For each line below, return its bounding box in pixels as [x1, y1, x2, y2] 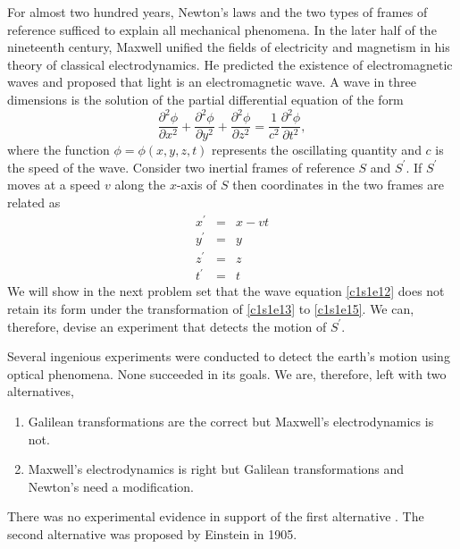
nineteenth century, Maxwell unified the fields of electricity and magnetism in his [7, 38, 450, 56]
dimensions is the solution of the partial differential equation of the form [7, 89, 404, 108]
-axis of [176, 175, 217, 194]
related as [7, 192, 61, 211]
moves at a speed [7, 175, 101, 194]
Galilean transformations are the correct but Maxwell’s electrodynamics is [28, 411, 434, 430]
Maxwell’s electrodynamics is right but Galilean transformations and [28, 460, 405, 478]
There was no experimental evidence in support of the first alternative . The [7, 507, 424, 526]
